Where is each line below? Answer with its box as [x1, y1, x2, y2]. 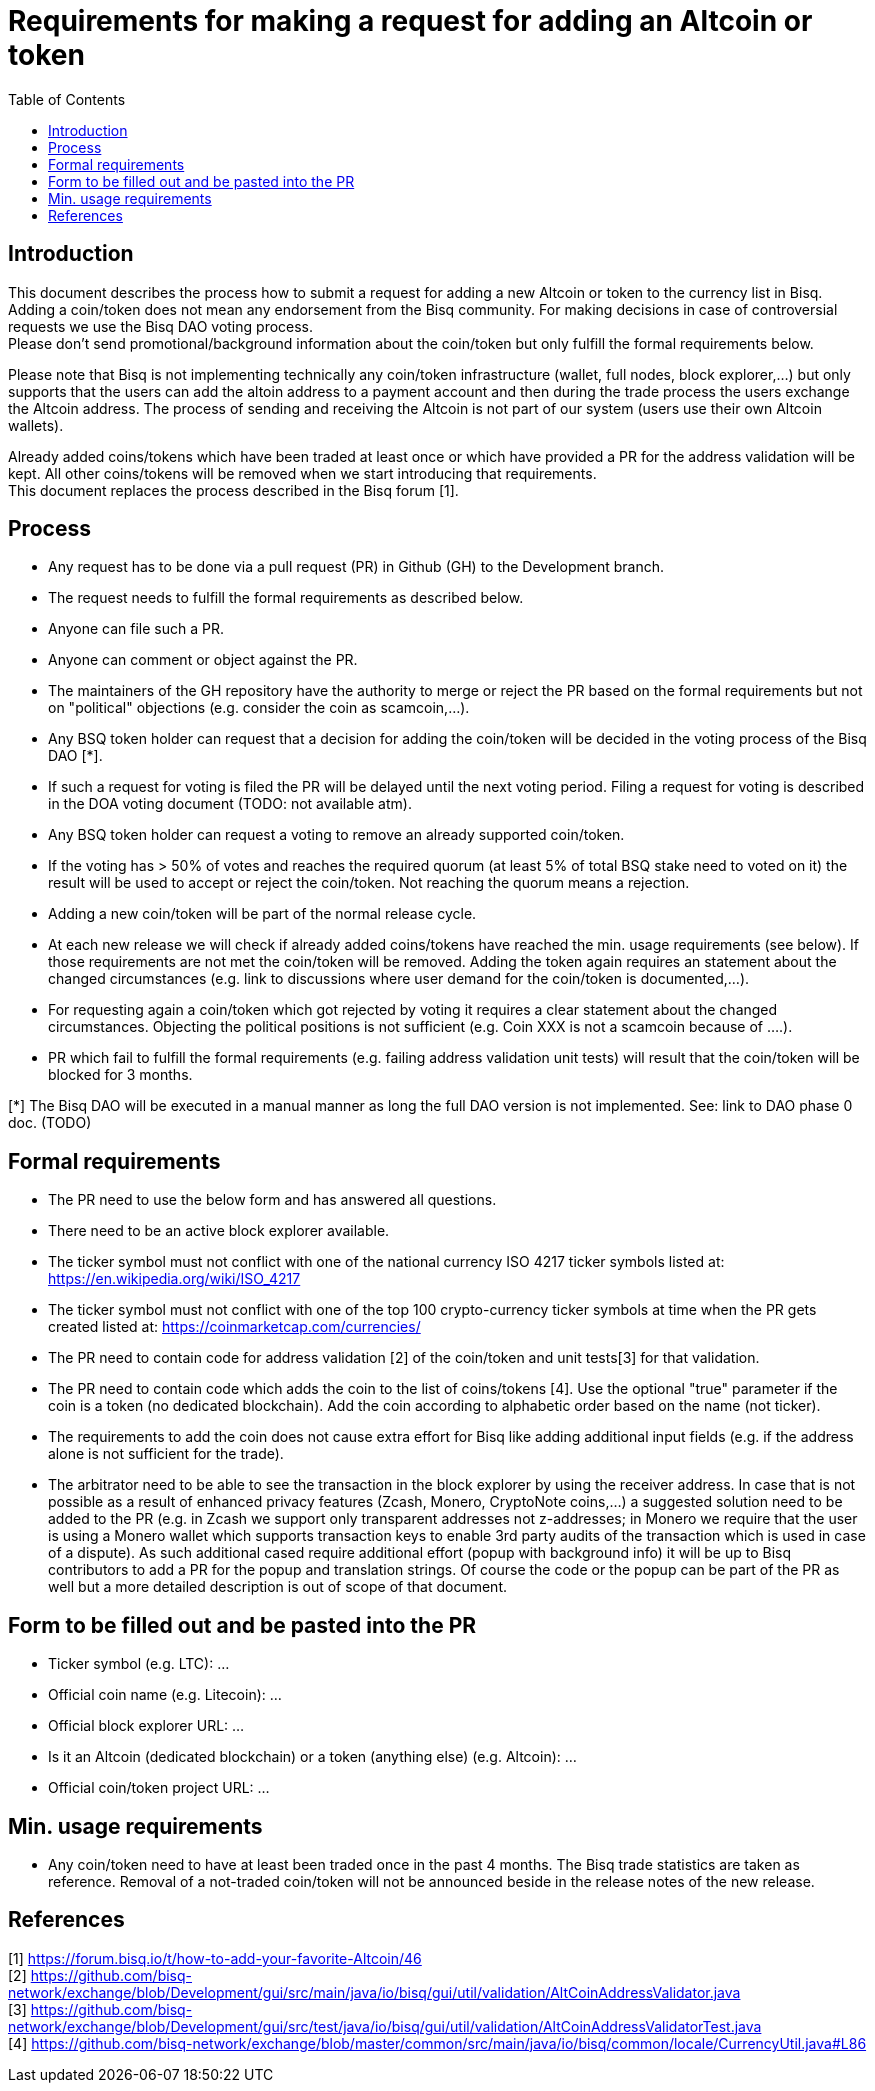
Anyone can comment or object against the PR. [48, 651, 358, 669]
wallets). [8, 416, 64, 434]
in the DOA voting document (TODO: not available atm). [48, 795, 412, 813]
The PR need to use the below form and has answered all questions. [48, 1191, 497, 1209]
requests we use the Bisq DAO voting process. [8, 317, 314, 335]
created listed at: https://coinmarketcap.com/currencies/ [48, 1318, 421, 1336]
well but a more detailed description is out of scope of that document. [48, 1578, 507, 1596]
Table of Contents [8, 90, 126, 108]
